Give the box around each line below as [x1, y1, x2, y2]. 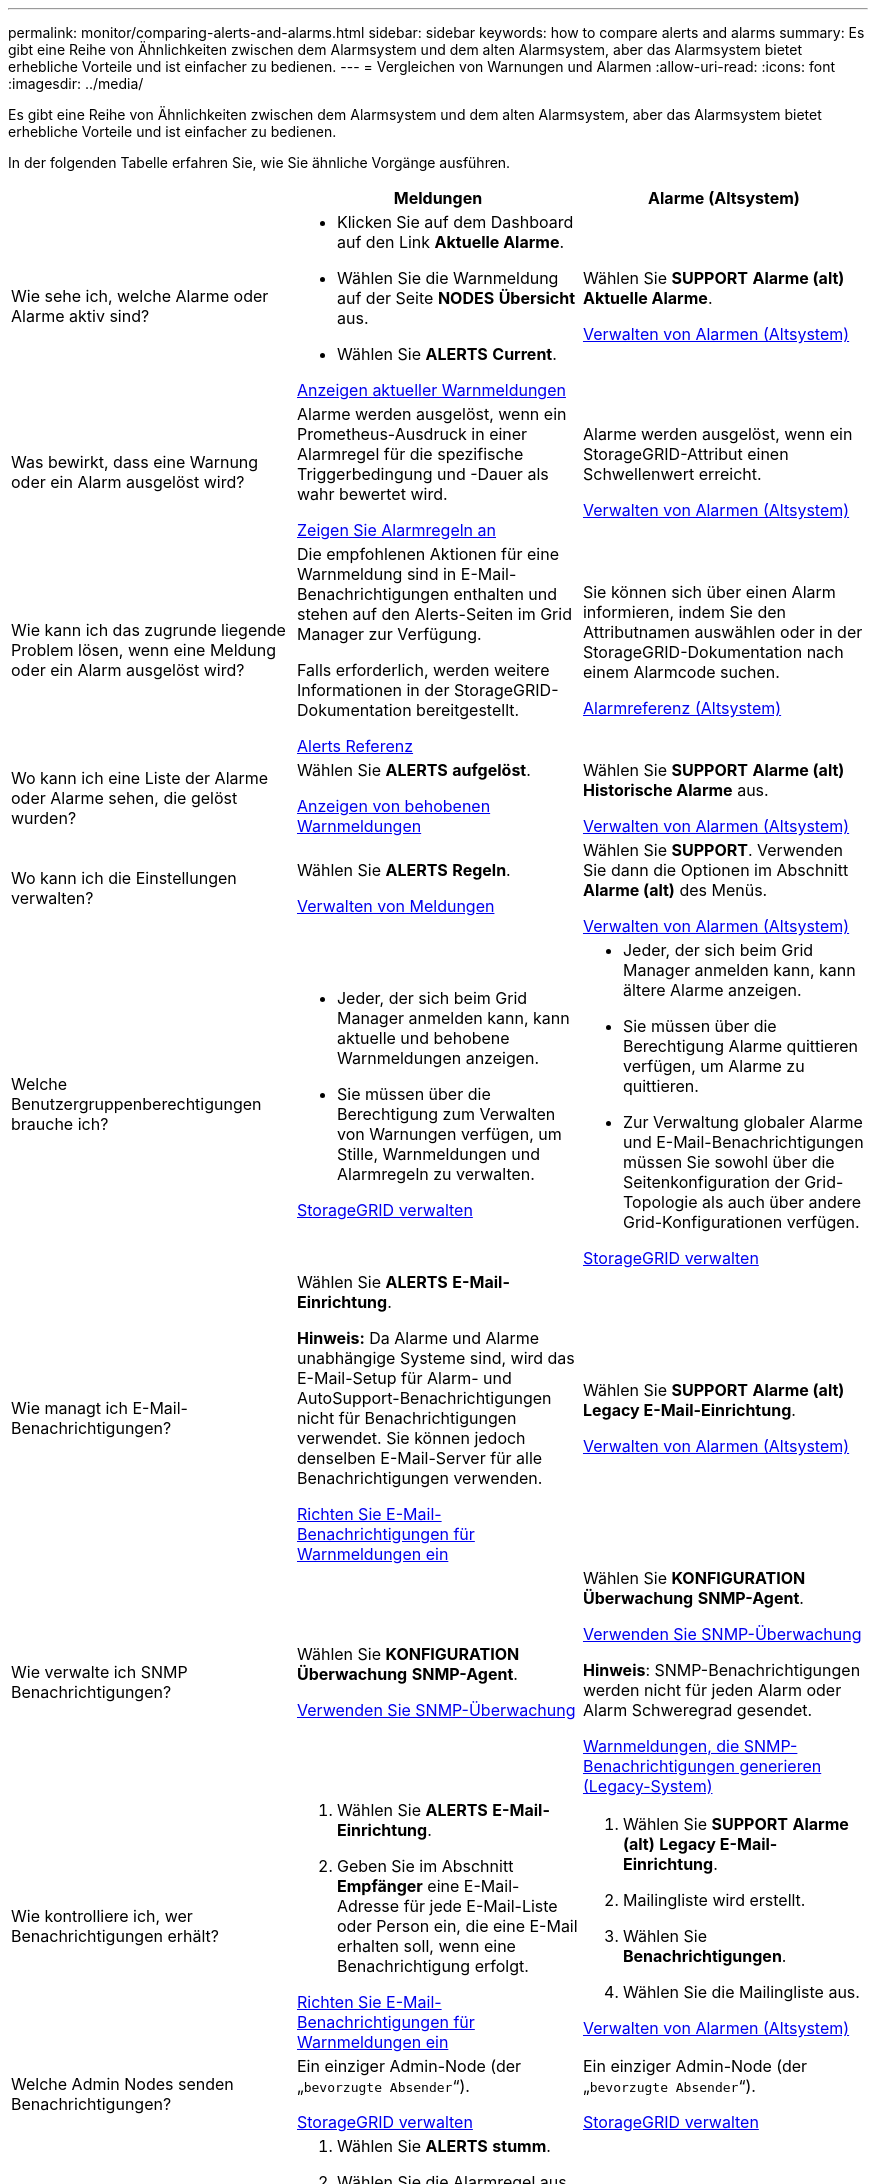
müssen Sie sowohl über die [622, 1152, 835, 1172]
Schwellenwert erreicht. [582, 464, 762, 484]
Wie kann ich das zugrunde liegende [11, 620, 286, 640]
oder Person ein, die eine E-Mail [336, 1916, 578, 1936]
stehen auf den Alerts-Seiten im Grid [296, 604, 572, 624]
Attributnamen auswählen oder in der [582, 622, 863, 642]
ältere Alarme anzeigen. [622, 980, 802, 1000]
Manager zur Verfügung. [296, 624, 482, 644]
